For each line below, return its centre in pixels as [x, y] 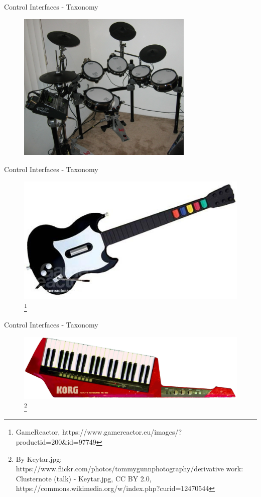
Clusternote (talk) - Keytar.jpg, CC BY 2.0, [84, 478]
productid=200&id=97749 [56, 441]
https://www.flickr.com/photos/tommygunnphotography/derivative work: [129, 469]
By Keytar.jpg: [39, 459]
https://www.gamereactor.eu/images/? [122, 432]
